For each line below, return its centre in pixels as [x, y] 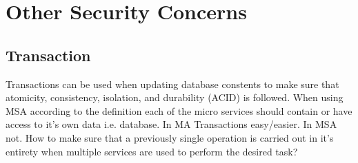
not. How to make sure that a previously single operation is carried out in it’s [170, 137]
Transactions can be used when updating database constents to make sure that [172, 84]
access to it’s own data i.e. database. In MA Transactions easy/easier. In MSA [171, 124]
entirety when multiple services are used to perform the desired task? [152, 151]
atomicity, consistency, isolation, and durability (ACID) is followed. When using [175, 97]
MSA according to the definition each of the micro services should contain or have [179, 110]
